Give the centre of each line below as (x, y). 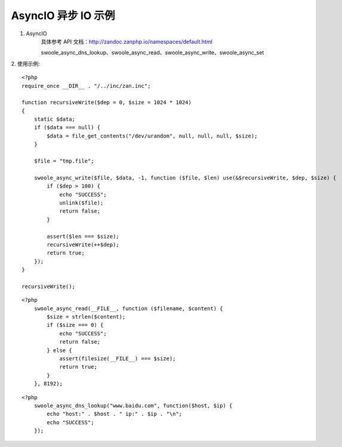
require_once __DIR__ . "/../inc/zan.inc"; (86, 86)
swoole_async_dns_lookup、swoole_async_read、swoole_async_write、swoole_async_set (152, 53)
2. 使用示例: (25, 63)
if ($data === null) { (67, 128)
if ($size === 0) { (75, 325)
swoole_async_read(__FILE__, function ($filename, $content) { (128, 308)
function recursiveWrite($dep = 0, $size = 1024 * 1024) (107, 102)
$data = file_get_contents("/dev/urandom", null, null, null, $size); (152, 136)
